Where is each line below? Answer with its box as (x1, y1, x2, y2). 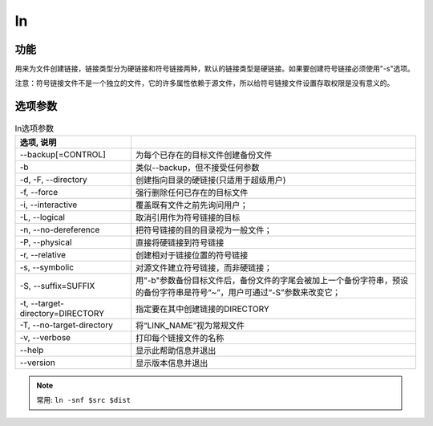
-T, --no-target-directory (19, 319, 114, 331)
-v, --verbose (19, 331, 71, 343)
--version (19, 357, 55, 368)
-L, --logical (19, 211, 66, 222)
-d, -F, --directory (19, 173, 87, 185)
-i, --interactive (19, 199, 78, 210)
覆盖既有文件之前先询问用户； (135, 199, 249, 210)
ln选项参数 (14, 123, 55, 134)
